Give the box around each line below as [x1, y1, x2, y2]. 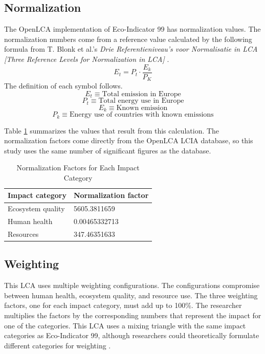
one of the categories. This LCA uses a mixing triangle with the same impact [4, 320, 246, 330]
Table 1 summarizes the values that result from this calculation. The [4, 125, 219, 136]
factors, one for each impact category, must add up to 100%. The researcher [4, 300, 242, 311]
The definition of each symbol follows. [4, 80, 123, 91]
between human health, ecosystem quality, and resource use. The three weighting [4, 290, 258, 300]
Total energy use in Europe [98, 97, 184, 105]
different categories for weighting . [4, 340, 111, 350]
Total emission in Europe [102, 90, 181, 98]
